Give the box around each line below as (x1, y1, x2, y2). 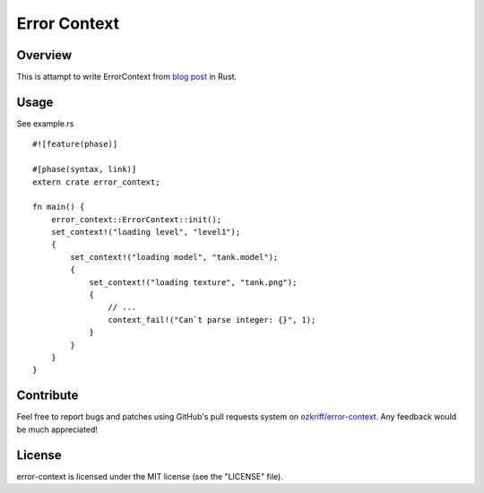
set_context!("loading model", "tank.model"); (70, 252, 279, 262)
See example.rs (16, 117, 74, 129)
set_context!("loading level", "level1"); (50, 227, 241, 238)
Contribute (16, 388, 79, 403)
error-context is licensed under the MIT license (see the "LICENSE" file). (16, 471, 284, 481)
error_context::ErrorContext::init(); (50, 214, 222, 224)
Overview (16, 48, 73, 63)
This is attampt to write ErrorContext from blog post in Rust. (16, 72, 238, 82)
